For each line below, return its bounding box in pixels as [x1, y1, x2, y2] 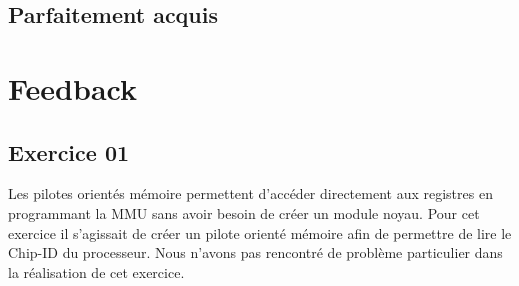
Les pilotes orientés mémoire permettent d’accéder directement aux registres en [8, 183, 493, 204]
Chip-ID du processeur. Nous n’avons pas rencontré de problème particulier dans [8, 242, 503, 263]
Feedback [8, 67, 137, 108]
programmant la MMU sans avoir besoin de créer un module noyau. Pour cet [8, 202, 480, 223]
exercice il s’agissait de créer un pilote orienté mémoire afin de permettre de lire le [8, 222, 512, 243]
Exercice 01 [8, 136, 130, 167]
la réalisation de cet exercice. [8, 261, 185, 282]
